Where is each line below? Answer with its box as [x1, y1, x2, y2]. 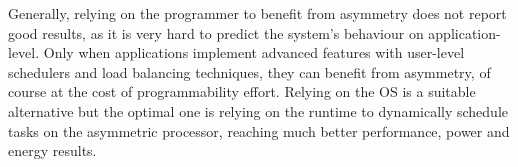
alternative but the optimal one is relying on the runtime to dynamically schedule [8, 100, 509, 121]
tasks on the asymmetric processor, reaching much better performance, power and [8, 120, 510, 141]
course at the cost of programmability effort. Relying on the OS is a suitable [8, 81, 476, 102]
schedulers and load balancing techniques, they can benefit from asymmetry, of [8, 61, 491, 82]
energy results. [8, 140, 97, 161]
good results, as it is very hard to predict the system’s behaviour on [8, 22, 424, 43]
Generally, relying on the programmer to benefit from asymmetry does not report [8, 3, 507, 23]
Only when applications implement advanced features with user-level [43, 42, 465, 63]
